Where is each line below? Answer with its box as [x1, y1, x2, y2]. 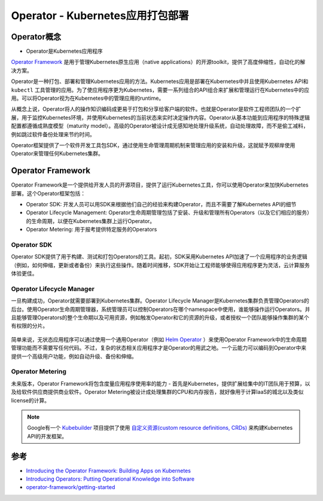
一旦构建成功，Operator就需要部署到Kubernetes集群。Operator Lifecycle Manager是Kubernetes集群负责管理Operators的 [11, 297, 309, 304]
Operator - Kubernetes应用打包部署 [11, 9, 190, 22]
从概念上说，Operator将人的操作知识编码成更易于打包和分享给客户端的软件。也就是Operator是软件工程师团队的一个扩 [11, 105, 301, 113]
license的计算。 [11, 396, 50, 404]
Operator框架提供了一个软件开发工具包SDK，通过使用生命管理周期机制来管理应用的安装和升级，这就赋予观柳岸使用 [11, 141, 295, 149]
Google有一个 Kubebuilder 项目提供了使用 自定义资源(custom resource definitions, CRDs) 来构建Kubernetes [27, 424, 293, 432]
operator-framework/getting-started [26, 484, 115, 491]
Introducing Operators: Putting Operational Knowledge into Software [26, 475, 194, 482]
